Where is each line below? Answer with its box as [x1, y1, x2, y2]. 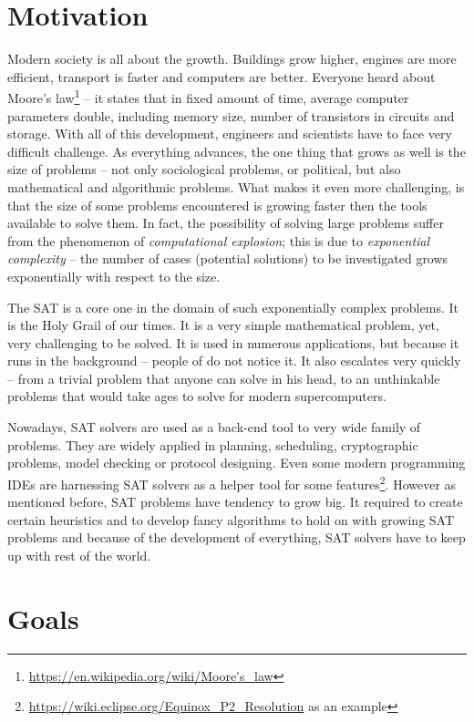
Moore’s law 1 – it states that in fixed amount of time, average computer [7, 86, 409, 107]
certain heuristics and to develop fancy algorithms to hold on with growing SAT [7, 510, 455, 529]
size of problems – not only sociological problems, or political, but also [7, 160, 401, 179]
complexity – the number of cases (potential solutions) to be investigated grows [7, 249, 448, 268]
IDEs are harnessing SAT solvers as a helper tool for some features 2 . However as [7, 471, 457, 493]
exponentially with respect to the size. [7, 266, 221, 285]
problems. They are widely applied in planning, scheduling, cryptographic [7, 435, 418, 454]
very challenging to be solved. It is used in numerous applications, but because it [7, 333, 459, 352]
